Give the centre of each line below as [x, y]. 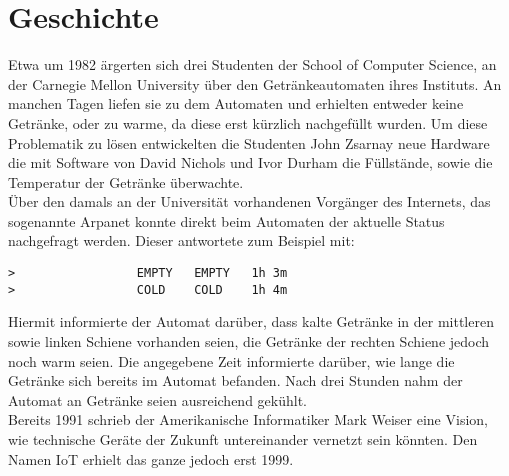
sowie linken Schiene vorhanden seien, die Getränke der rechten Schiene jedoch [249, 340]
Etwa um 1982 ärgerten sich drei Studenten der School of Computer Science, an [252, 64]
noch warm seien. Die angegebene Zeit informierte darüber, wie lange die [231, 360]
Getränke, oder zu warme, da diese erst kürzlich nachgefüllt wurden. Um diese [248, 122]
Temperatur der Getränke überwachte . [126, 181]
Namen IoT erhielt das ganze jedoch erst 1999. [151, 458]
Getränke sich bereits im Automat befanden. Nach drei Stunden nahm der [235, 380]
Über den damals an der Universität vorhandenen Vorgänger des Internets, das [249, 201]
